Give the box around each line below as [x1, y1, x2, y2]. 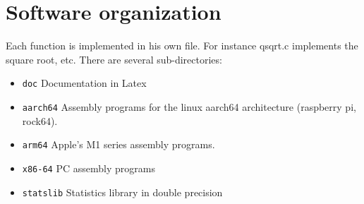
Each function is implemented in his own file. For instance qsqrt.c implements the [6, 38, 358, 53]
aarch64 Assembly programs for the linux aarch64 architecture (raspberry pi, [22, 99, 356, 114]
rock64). [22, 113, 58, 128]
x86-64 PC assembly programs [22, 160, 155, 175]
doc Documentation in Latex [22, 76, 147, 90]
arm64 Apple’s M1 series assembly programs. [22, 137, 215, 152]
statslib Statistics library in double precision [22, 184, 223, 199]
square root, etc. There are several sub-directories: [6, 52, 222, 66]
